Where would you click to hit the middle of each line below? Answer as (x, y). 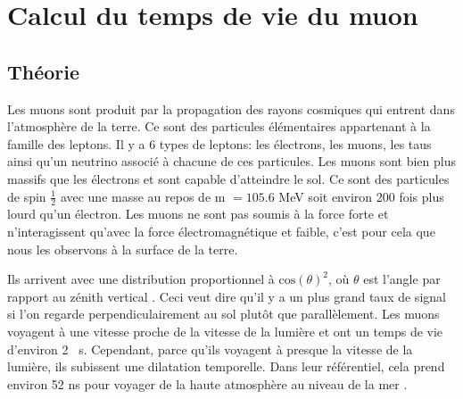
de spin (27, 196)
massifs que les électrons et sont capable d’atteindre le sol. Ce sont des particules (228, 178)
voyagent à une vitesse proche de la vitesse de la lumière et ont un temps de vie (225, 331)
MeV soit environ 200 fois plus (361, 196)
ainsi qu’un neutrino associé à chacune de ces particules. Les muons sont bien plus (231, 161)
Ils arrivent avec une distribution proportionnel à (141, 279)
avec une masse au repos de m (143, 196)
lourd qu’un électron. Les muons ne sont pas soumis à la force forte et (198, 214)
